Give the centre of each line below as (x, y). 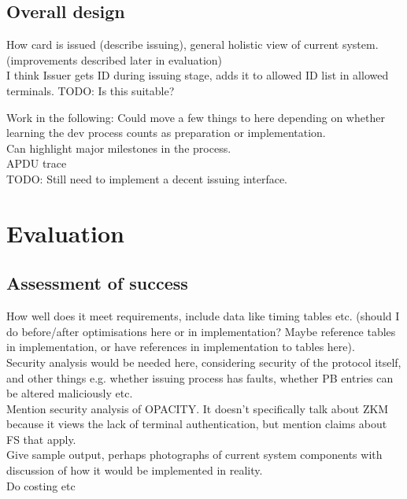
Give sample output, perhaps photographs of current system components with (194, 455)
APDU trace (37, 163)
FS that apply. (41, 439)
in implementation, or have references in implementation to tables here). (181, 347)
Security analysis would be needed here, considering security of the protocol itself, (204, 362)
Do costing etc (41, 485)
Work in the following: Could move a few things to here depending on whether (196, 117)
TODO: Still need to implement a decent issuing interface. (147, 178)
